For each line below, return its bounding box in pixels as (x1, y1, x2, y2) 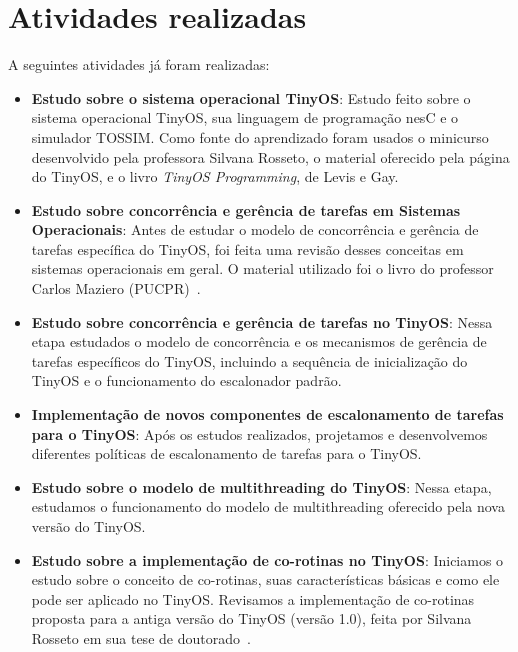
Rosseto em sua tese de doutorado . (31, 627, 251, 648)
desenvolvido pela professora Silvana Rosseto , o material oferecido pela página (31, 146, 510, 167)
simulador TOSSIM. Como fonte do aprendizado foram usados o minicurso (31, 126, 489, 147)
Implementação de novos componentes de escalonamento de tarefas (31, 404, 504, 425)
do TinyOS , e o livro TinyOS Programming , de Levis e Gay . (31, 166, 399, 187)
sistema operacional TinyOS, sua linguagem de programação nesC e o (31, 107, 459, 128)
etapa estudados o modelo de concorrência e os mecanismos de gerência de (31, 331, 487, 352)
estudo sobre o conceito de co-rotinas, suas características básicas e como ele (31, 569, 500, 590)
